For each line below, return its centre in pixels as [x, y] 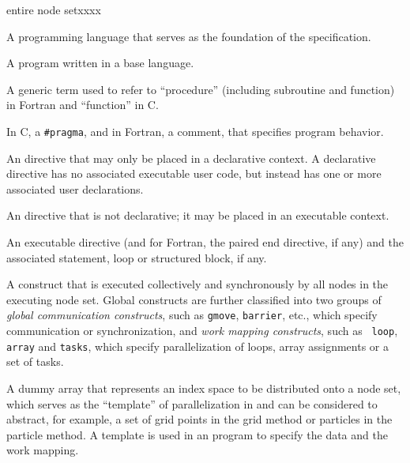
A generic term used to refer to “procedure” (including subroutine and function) [201, 89]
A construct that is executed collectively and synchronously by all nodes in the [197, 284]
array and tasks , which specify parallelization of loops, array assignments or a [197, 346]
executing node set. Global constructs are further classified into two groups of [194, 299]
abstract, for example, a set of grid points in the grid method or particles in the [199, 419]
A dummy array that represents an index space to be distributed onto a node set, [204, 388]
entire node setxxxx [54, 9]
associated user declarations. [75, 188]
